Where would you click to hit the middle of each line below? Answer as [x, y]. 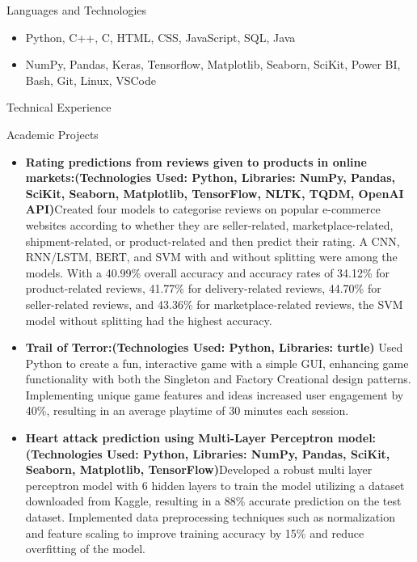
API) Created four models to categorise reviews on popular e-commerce [203, 209]
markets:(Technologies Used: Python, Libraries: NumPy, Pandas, [210, 177]
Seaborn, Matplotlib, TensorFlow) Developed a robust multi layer [199, 469]
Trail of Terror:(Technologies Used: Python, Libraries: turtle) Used [214, 347]
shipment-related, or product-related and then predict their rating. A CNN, [213, 241]
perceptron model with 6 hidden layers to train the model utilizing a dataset [215, 485]
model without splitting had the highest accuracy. [149, 320]
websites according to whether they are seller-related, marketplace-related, [209, 224]
